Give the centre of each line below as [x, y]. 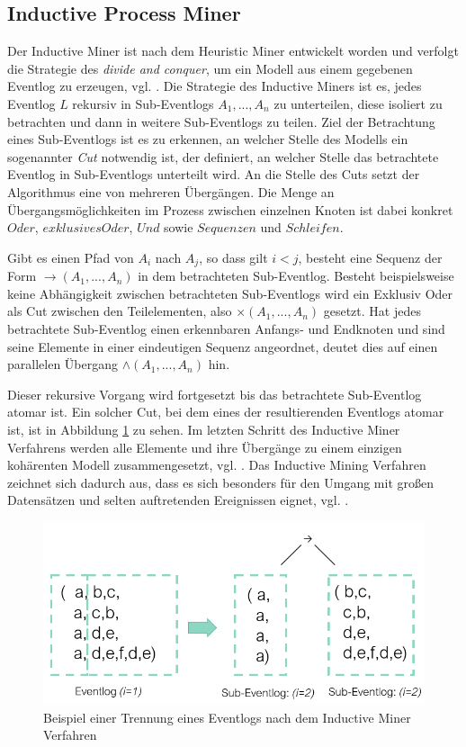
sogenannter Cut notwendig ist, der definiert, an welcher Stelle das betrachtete [223, 156]
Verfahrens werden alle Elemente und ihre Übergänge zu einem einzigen [205, 447]
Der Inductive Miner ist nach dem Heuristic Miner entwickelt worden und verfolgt [233, 51]
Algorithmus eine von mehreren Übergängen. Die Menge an [171, 191]
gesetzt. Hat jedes [372, 311]
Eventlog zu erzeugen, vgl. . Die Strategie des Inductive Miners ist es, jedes [215, 86]
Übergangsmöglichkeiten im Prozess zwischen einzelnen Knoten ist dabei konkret [230, 209]
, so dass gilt [233, 257]
